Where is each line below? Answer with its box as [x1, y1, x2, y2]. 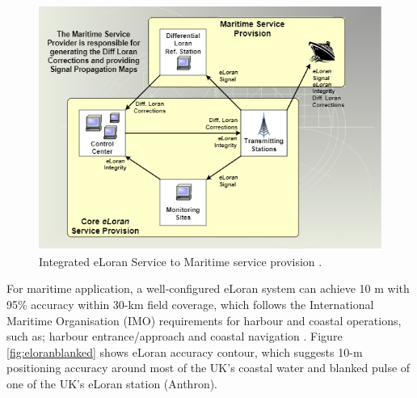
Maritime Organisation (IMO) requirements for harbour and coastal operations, [6, 311, 402, 328]
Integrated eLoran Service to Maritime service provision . [39, 252, 322, 269]
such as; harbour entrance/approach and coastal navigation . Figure [6, 328, 343, 345]
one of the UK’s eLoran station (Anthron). [6, 375, 218, 392]
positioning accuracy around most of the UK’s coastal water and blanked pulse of [6, 359, 411, 376]
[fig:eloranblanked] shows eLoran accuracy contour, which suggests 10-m [6, 343, 363, 360]
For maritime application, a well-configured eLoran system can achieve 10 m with [6, 280, 410, 297]
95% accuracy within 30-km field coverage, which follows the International [6, 295, 374, 312]
